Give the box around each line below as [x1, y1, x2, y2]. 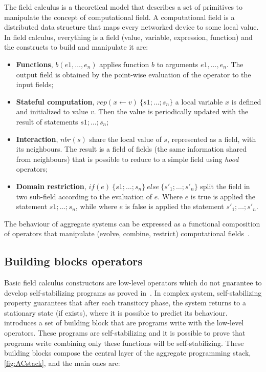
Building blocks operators [4, 253, 143, 269]
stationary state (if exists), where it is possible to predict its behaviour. [4, 307, 228, 318]
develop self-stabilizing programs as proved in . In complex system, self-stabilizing [4, 287, 262, 298]
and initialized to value [16, 106, 88, 117]
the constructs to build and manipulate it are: [4, 42, 148, 52]
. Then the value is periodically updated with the [94, 106, 249, 117]
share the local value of [89, 133, 162, 144]
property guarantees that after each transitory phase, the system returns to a [4, 297, 246, 308]
